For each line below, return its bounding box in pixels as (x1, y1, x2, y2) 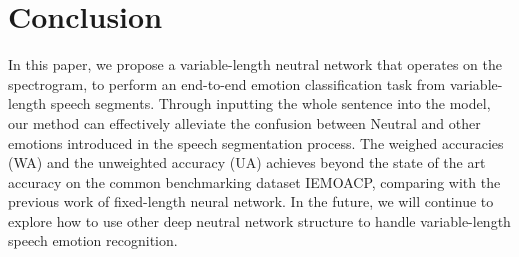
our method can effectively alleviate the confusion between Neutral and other (8, 112, 481, 133)
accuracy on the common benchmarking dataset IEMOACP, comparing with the (8, 171, 501, 192)
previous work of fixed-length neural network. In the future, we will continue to (8, 191, 494, 212)
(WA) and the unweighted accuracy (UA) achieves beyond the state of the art (8, 152, 486, 173)
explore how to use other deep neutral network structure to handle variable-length (8, 210, 511, 231)
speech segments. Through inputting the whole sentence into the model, (50, 93, 491, 114)
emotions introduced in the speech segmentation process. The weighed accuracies (8, 132, 504, 153)
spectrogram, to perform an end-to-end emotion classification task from (8, 73, 446, 94)
